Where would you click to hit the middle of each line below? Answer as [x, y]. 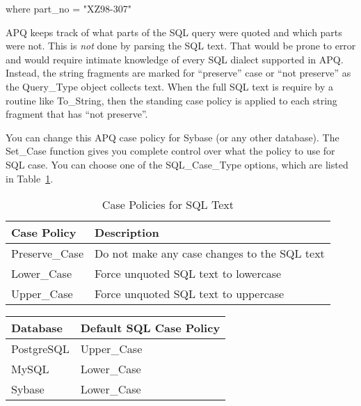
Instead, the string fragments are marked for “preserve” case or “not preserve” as [178, 73]
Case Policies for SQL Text [168, 205]
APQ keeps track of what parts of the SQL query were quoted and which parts [174, 32]
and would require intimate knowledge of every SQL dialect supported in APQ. [175, 59]
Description [127, 233]
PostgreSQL [40, 349]
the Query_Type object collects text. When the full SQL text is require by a [170, 86]
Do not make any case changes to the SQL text [210, 253]
